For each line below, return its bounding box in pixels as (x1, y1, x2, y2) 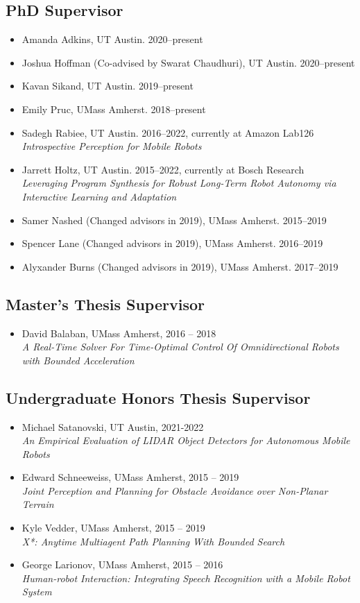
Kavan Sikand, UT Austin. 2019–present (22, 78, 194, 93)
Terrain (22, 497, 54, 511)
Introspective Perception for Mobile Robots (22, 139, 202, 153)
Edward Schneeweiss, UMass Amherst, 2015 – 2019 (22, 470, 239, 484)
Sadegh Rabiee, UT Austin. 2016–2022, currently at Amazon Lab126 (22, 125, 314, 139)
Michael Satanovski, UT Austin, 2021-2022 (22, 419, 204, 434)
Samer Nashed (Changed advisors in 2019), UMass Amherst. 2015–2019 (22, 212, 327, 227)
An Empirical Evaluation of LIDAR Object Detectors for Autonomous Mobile (22, 433, 350, 448)
